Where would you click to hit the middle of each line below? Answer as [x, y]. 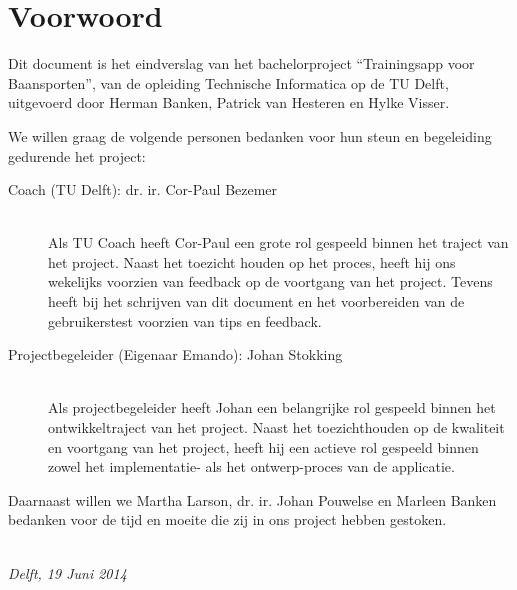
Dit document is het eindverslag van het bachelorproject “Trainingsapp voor [241, 63]
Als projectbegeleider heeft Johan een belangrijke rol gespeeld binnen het [272, 407]
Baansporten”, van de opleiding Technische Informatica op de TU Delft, [228, 82]
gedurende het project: [77, 155]
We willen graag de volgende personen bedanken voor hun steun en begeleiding [250, 135]
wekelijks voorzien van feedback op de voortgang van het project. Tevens [270, 281]
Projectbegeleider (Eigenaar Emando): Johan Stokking [175, 354]
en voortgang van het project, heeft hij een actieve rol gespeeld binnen [263, 446]
